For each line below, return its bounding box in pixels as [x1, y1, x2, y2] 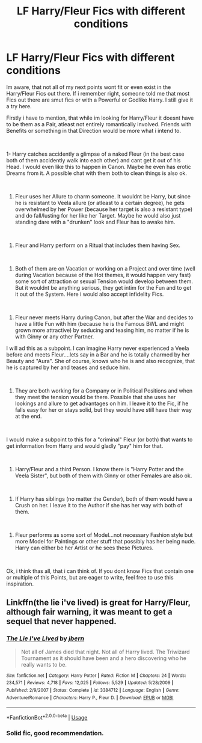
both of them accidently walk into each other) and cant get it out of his [6, 156, 181, 164]
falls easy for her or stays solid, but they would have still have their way [14, 406, 192, 413]
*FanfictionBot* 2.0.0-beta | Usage [6, 713, 88, 721]
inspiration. [6, 580, 34, 587]
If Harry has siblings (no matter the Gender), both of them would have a [14, 495, 192, 503]
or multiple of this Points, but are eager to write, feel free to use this [6, 573, 174, 581]
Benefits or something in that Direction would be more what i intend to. [6, 127, 182, 134]
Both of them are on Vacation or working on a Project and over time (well [14, 264, 195, 272]
